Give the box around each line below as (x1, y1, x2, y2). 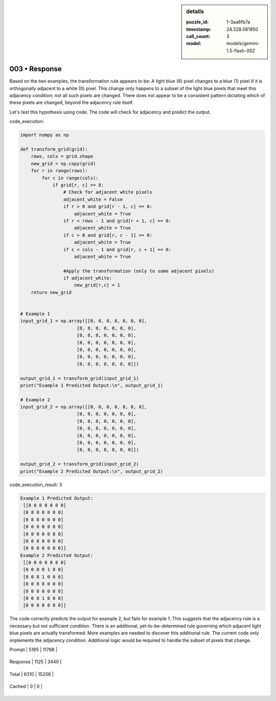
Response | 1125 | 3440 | (9, 659, 62, 665)
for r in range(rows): (31, 168, 88, 174)
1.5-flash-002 (226, 48, 256, 54)
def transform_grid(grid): (20, 146, 88, 152)
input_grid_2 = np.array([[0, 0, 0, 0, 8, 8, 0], (20, 404, 147, 410)
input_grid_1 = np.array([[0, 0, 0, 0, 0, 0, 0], (20, 318, 147, 324)
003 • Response (9, 64, 62, 74)
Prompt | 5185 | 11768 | (9, 646, 57, 652)
